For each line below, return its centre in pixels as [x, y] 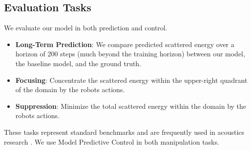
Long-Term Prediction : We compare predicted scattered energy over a [125, 44]
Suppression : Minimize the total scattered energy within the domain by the [131, 106]
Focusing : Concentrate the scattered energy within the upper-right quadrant [131, 80]
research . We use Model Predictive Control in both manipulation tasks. [112, 141]
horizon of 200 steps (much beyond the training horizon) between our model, [130, 54]
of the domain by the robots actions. [70, 89]
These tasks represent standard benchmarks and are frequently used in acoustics [124, 132]
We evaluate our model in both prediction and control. [86, 28]
